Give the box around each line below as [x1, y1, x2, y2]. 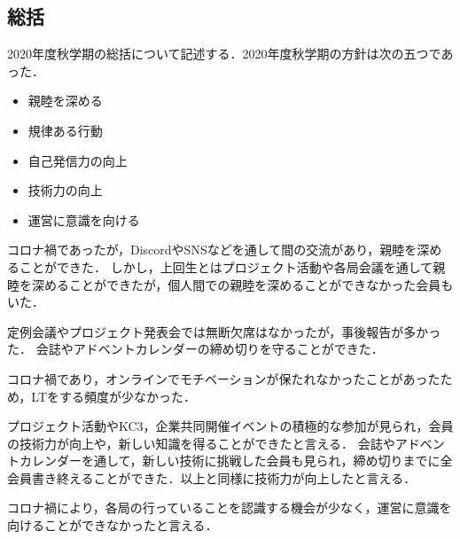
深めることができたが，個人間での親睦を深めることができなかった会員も [31, 275, 454, 293]
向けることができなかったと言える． [7, 516, 218, 535]
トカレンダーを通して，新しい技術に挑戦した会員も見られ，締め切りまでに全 [7, 451, 453, 470]
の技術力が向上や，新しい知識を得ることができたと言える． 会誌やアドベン [7, 434, 445, 452]
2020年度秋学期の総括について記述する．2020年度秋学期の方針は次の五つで [7, 44, 441, 63]
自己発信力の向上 [27, 151, 128, 169]
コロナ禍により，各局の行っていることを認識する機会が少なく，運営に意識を [7, 498, 452, 517]
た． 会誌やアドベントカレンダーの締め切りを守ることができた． [7, 340, 384, 358]
